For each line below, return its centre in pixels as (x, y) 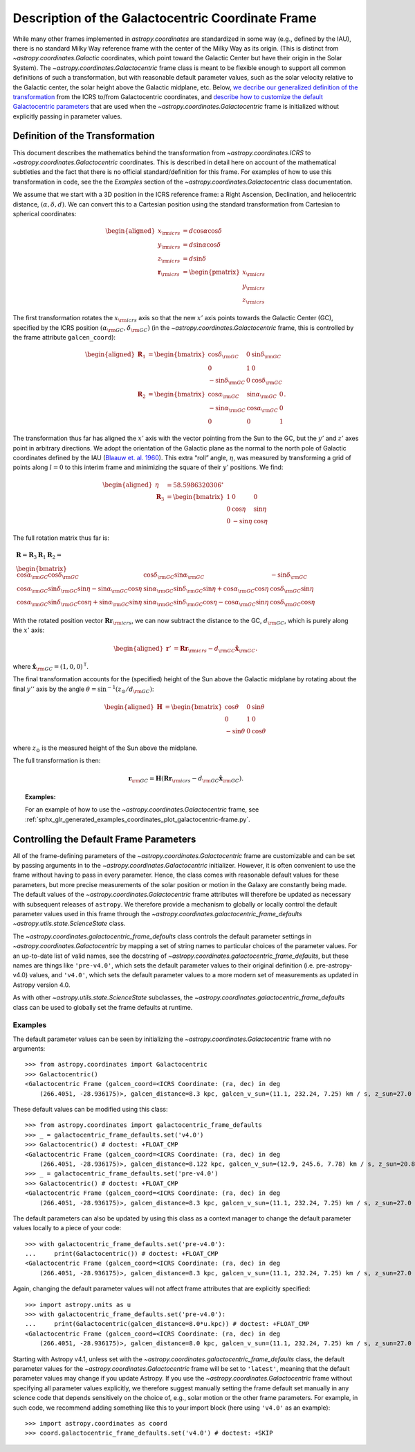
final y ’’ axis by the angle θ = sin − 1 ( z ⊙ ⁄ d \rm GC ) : (84, 689)
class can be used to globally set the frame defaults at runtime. (103, 1007)
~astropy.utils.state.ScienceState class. (69, 924)
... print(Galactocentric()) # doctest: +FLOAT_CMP (122, 1254)
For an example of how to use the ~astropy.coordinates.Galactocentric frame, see (142, 810)
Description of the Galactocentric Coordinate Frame (165, 18)
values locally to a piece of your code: (67, 1228)
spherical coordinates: (45, 213)
